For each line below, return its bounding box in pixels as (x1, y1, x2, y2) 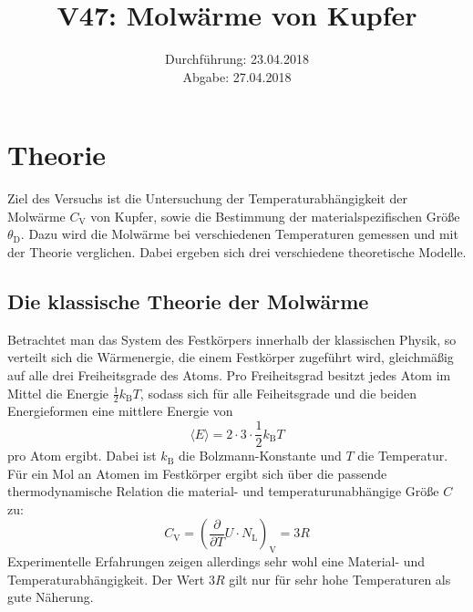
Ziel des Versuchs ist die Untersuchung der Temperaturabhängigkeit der (7, 189, 407, 208)
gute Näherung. (7, 587, 94, 607)
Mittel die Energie (7, 383, 109, 402)
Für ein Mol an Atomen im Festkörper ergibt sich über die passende (7, 463, 387, 482)
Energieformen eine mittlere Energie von (7, 401, 233, 420)
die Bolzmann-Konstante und (179, 446, 342, 465)
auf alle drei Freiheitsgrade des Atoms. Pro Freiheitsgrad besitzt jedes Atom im (7, 366, 451, 385)
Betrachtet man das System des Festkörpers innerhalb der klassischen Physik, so (7, 329, 457, 348)
